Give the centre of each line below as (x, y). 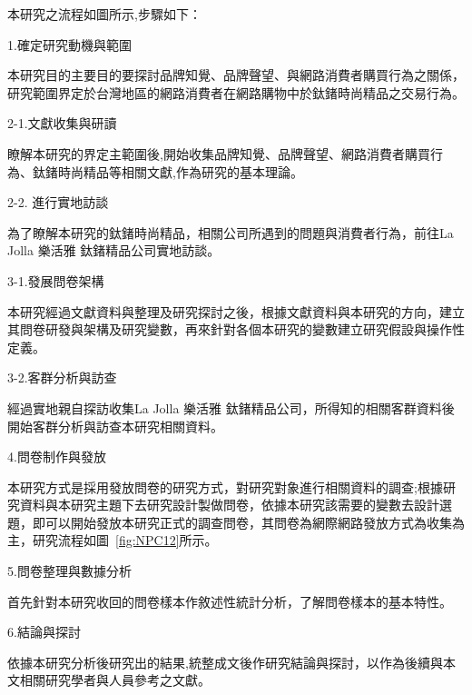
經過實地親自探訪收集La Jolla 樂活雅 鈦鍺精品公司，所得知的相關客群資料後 (231, 407)
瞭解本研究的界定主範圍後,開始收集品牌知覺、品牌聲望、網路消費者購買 (219, 153)
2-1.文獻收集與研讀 (62, 123)
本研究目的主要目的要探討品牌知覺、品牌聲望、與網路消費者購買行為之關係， (236, 75)
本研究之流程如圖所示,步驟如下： (104, 14)
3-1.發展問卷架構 (56, 280)
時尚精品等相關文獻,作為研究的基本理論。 (180, 171)
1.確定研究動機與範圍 (69, 44)
